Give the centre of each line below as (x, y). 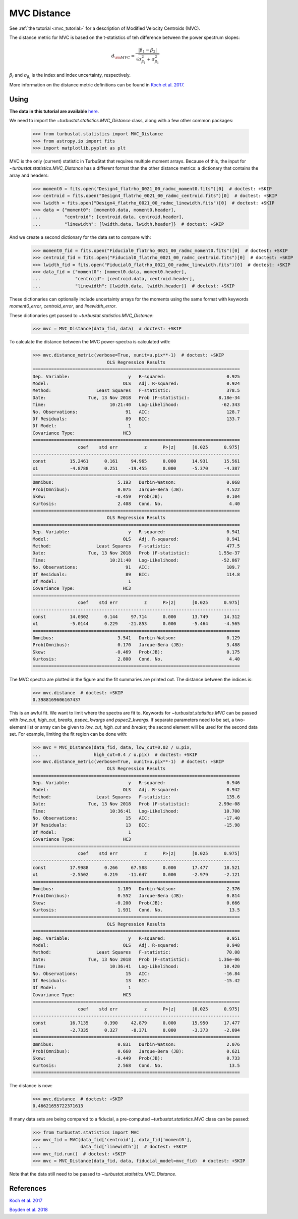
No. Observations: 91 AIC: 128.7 (136, 412)
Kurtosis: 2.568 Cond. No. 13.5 (136, 1065)
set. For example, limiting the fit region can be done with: (69, 734)
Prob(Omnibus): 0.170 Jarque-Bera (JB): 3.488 (136, 645)
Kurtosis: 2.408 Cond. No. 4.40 (136, 503)
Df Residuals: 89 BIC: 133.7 (136, 419)
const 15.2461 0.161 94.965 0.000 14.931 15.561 (136, 461)
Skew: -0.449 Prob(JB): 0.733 (136, 1058)
